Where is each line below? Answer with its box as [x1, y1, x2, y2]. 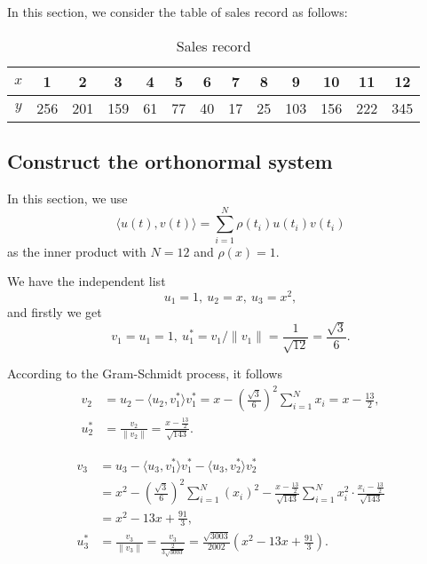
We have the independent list [7, 272, 166, 290]
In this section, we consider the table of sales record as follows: [7, 3, 348, 20]
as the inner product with [7, 242, 146, 260]
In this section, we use [7, 188, 128, 207]
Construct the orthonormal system [7, 147, 333, 174]
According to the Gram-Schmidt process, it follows [7, 364, 282, 383]
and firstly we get [7, 303, 102, 322]
